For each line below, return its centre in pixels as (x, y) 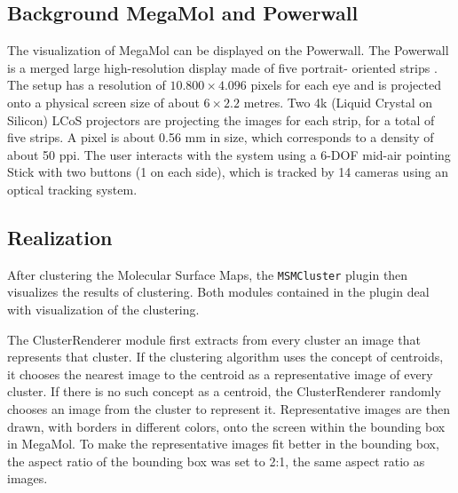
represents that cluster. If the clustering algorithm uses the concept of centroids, (225, 357)
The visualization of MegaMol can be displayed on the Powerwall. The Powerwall (228, 50)
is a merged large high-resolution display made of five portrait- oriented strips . (222, 67)
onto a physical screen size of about (103, 102)
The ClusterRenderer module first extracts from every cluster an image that (214, 339)
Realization (60, 237)
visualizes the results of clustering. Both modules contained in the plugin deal (218, 292)
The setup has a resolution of (87, 85)
